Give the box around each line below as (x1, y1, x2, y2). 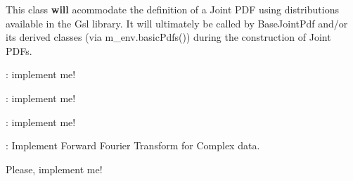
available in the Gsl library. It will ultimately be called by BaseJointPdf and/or (6, 15, 348, 30)
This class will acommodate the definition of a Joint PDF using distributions (6, 2, 339, 16)
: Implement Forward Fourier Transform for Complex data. (6, 138, 260, 153)
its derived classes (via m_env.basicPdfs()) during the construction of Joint (6, 30, 331, 44)
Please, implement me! (6, 161, 103, 176)
